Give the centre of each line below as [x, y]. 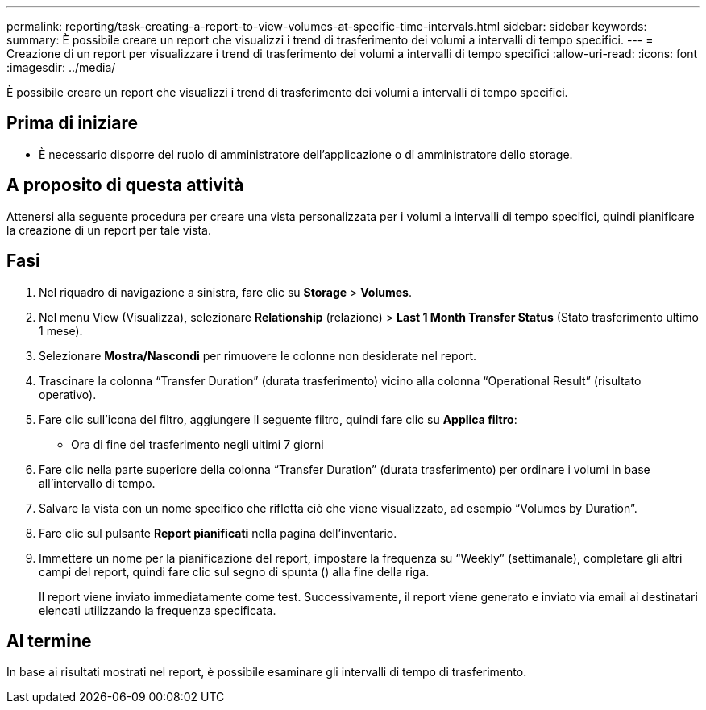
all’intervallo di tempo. [97, 483]
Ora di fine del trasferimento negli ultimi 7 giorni [197, 444]
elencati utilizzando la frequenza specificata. [158, 610]
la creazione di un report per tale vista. [109, 230]
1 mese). [61, 330]
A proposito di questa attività [125, 185]
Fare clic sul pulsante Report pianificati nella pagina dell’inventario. [218, 533]
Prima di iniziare [73, 123]
